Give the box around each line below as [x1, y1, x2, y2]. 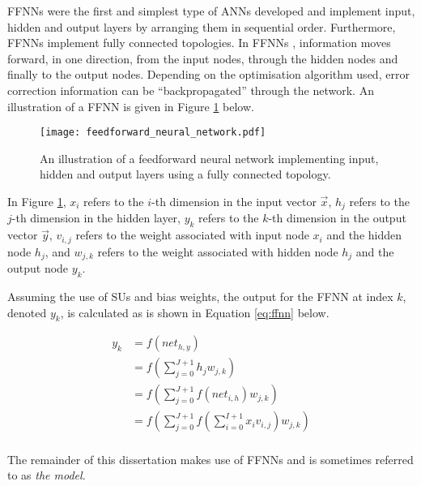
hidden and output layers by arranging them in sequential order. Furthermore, [7, 18, 396, 35]
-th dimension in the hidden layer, [11, 209, 181, 226]
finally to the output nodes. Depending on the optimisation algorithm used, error [7, 66, 410, 83]
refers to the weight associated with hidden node [97, 243, 338, 260]
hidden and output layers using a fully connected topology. [40, 166, 331, 183]
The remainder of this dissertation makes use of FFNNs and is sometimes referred [7, 450, 414, 467]
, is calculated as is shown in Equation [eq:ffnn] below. [60, 303, 330, 320]
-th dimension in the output [268, 209, 406, 226]
